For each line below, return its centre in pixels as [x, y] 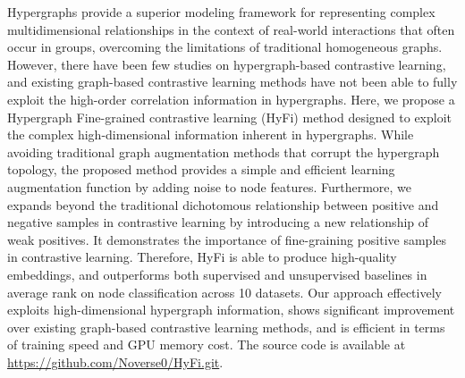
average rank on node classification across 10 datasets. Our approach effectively [224, 292]
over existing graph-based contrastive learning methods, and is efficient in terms [226, 327]
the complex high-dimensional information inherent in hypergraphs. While [211, 134]
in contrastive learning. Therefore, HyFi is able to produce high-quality [202, 257]
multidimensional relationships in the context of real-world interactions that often [231, 29]
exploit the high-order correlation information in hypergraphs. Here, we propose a [231, 99]
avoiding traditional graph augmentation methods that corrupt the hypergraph [224, 151]
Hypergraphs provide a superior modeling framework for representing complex [221, 12]
